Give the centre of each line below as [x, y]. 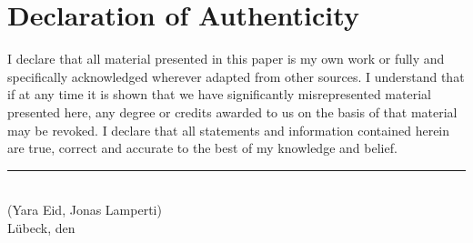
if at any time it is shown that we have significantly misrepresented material [219, 94]
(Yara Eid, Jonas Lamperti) [85, 210]
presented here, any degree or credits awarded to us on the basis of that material [232, 111]
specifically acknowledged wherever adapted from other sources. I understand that [236, 76]
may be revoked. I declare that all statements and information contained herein [229, 130]
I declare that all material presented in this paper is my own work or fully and [226, 59]
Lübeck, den [41, 227]
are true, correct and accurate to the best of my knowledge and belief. [202, 148]
